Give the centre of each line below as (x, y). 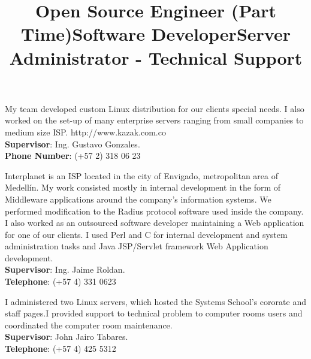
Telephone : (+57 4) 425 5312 (61, 349)
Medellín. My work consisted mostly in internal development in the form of (143, 187)
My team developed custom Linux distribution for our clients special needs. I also (155, 108)
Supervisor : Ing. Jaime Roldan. (65, 269)
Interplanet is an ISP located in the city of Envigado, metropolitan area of (142, 175)
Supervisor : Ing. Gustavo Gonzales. (73, 144)
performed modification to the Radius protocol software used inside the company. (154, 211)
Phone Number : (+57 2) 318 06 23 (73, 156)
